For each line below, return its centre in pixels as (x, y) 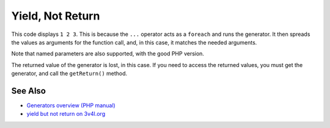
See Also (28, 91)
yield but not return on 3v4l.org (66, 114)
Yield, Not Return (56, 16)
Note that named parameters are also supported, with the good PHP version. (108, 54)
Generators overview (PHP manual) (71, 105)
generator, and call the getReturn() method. (69, 74)
